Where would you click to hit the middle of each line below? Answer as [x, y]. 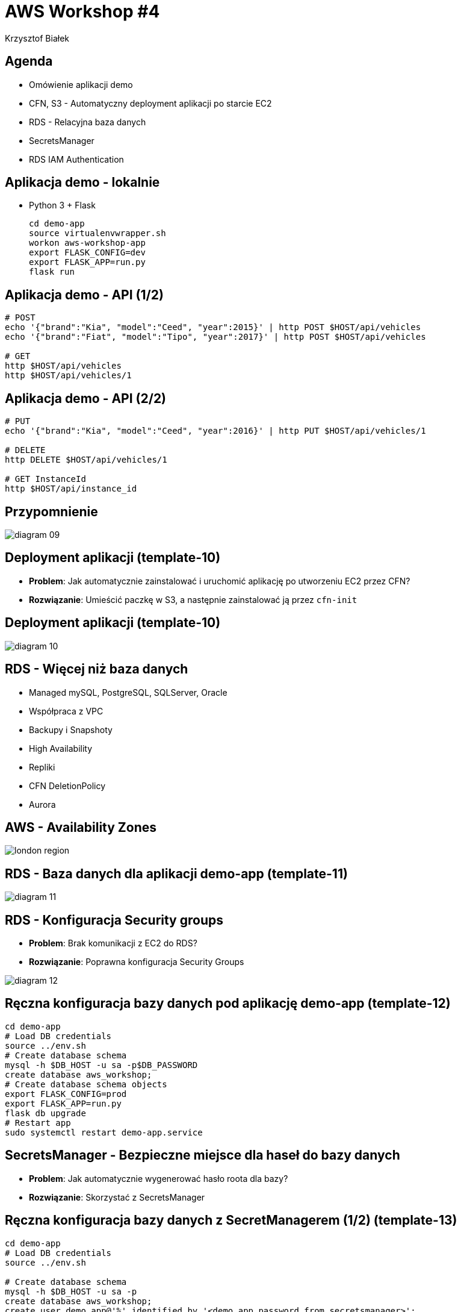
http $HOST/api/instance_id [71, 489]
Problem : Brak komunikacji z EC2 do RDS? [113, 943]
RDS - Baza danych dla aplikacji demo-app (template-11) [176, 873]
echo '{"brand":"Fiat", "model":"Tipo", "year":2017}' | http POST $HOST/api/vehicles [215, 337]
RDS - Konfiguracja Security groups [114, 920]
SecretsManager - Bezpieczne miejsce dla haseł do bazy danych [203, 1155]
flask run [52, 272]
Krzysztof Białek [37, 38]
